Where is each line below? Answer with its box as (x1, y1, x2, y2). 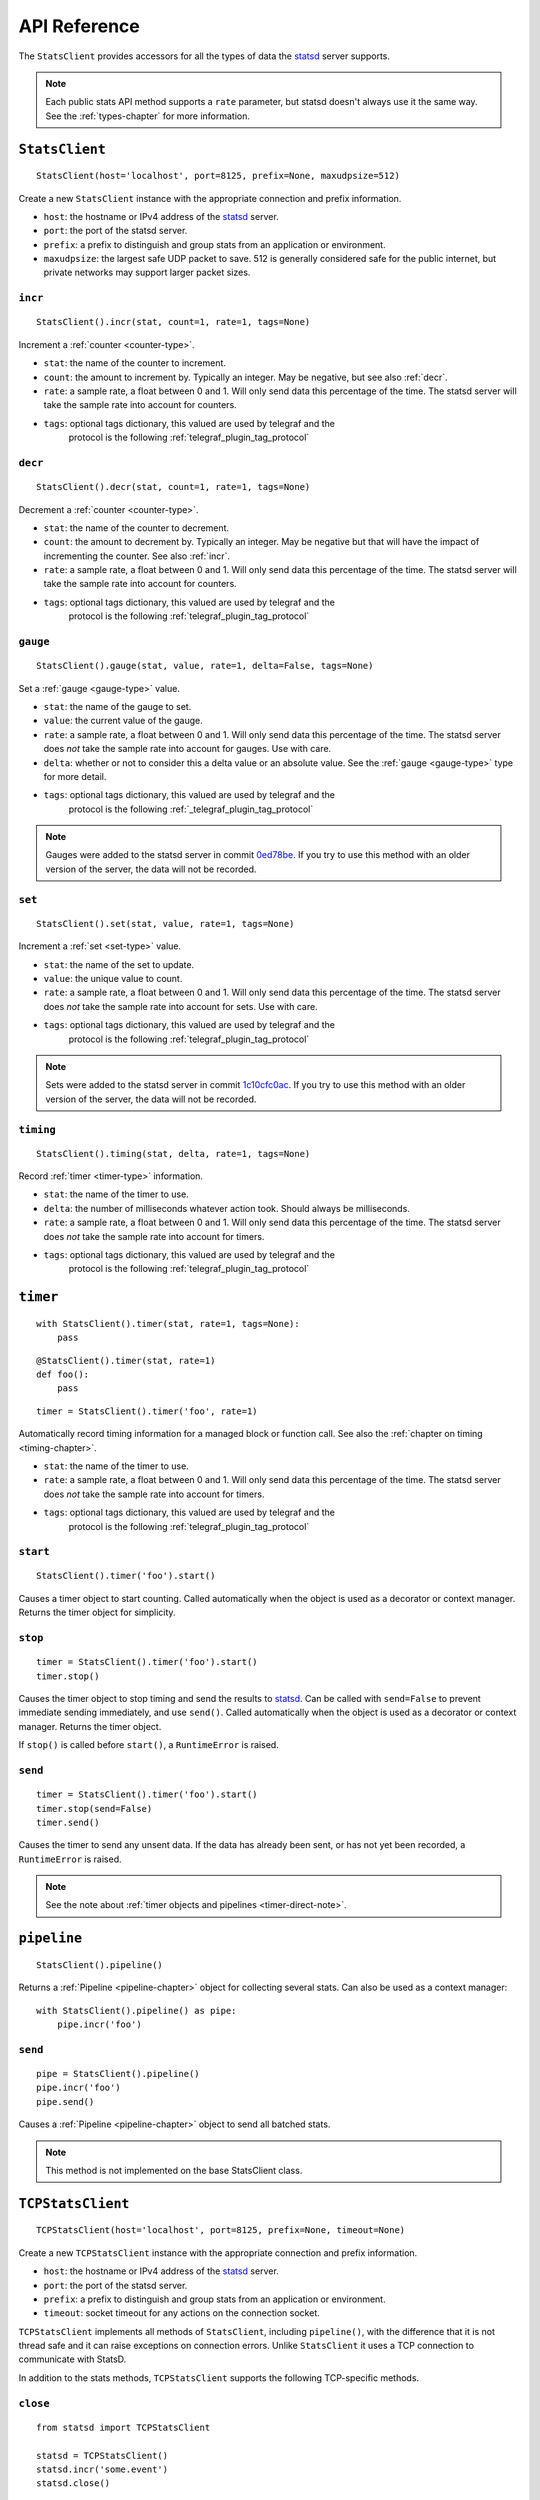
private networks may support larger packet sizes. (43, 266, 251, 279)
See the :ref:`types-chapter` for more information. (45, 110, 250, 122)
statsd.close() (36, 2478, 111, 2489)
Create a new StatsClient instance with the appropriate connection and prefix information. (18, 192, 402, 204)
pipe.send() (36, 2096, 95, 2107)
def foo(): (36, 1369, 90, 1380)
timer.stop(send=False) (36, 1803, 153, 1814)
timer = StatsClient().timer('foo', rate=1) (36, 1405, 259, 1417)
